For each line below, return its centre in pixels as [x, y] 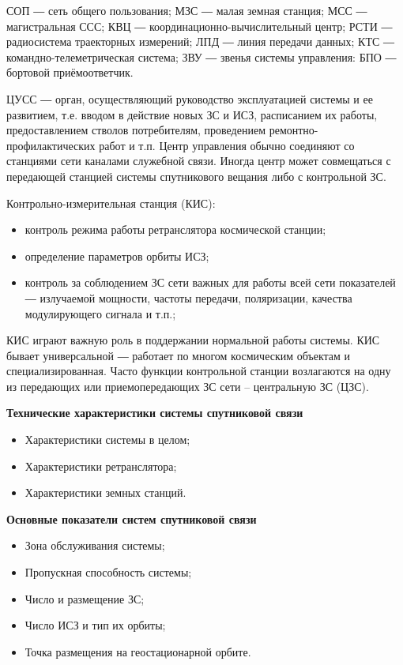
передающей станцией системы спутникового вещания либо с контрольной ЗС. [196, 176]
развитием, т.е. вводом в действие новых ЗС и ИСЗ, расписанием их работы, [192, 114]
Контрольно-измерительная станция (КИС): [111, 203]
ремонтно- [294, 130]
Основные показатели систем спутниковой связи [132, 518]
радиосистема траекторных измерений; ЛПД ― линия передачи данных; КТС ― [200, 41]
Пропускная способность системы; [108, 572]
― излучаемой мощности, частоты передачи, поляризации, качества [188, 297]
